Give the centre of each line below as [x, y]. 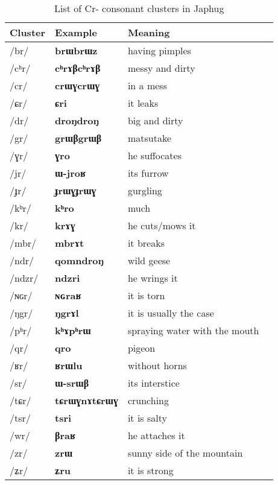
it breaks [146, 243]
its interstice [153, 383]
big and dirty [155, 120]
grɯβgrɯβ [78, 138]
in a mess [147, 85]
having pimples [159, 50]
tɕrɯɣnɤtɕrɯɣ [87, 400]
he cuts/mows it [162, 225]
